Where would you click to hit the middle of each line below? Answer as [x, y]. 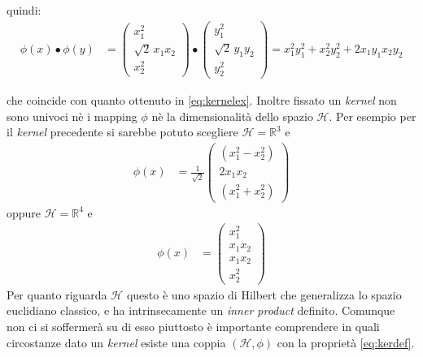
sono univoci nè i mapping [72, 116]
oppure [24, 212]
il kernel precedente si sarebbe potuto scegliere [122, 132]
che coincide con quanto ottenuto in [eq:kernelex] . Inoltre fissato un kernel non [202, 100]
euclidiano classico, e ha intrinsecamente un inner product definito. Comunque [201, 310]
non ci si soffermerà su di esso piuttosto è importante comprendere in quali [193, 326]
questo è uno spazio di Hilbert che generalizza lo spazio [264, 294]
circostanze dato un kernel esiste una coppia [116, 342]
